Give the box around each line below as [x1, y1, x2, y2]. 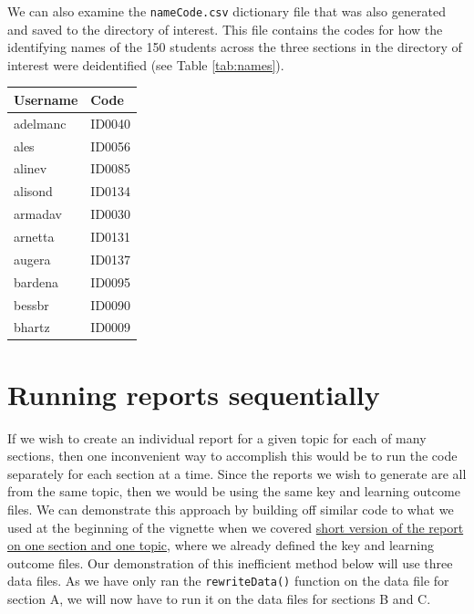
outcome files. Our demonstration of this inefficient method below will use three [7, 553, 453, 572]
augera [14, 249, 51, 268]
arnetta [14, 227, 55, 245]
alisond [14, 182, 53, 201]
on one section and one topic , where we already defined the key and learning [7, 536, 435, 555]
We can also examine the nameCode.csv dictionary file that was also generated [7, 2, 446, 20]
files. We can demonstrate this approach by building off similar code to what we [7, 499, 454, 518]
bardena [14, 272, 59, 291]
